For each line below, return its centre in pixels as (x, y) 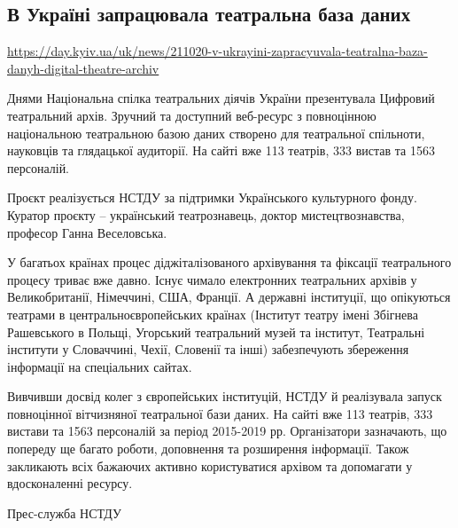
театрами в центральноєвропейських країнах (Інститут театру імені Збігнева (213, 314)
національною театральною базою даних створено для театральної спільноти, (216, 133)
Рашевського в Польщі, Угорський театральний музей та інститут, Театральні (216, 331)
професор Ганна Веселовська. (87, 232)
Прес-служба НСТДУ (64, 512)
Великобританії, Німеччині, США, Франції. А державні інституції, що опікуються (229, 297)
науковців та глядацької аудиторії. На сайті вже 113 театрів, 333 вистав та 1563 (221, 150)
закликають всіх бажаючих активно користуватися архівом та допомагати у (210, 465)
